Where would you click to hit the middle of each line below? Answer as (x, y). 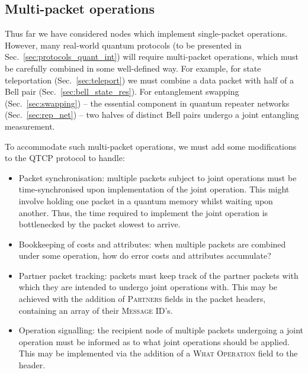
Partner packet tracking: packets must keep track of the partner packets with (158, 275)
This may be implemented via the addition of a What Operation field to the (158, 353)
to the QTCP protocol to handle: (65, 158)
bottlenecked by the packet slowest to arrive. (100, 224)
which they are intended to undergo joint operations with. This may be (148, 287)
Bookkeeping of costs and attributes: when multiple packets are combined (152, 244)
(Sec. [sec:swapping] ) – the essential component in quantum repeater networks (147, 103)
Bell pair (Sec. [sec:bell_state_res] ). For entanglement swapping (122, 91)
